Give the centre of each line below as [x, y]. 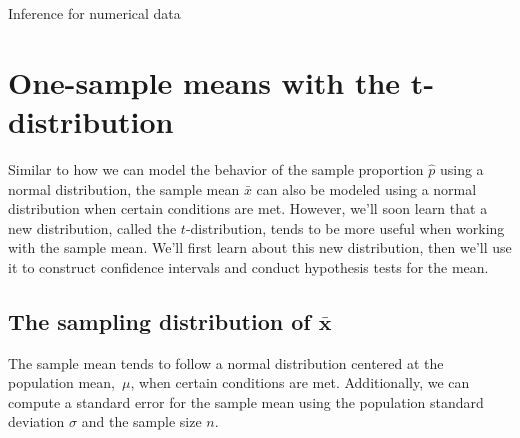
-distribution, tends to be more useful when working [345, 227]
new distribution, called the [92, 227]
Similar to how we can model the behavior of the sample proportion [216, 168]
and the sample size [141, 421]
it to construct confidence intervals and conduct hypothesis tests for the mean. [248, 266]
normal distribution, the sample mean [124, 188]
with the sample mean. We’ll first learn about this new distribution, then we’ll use [260, 247]
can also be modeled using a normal [366, 188]
